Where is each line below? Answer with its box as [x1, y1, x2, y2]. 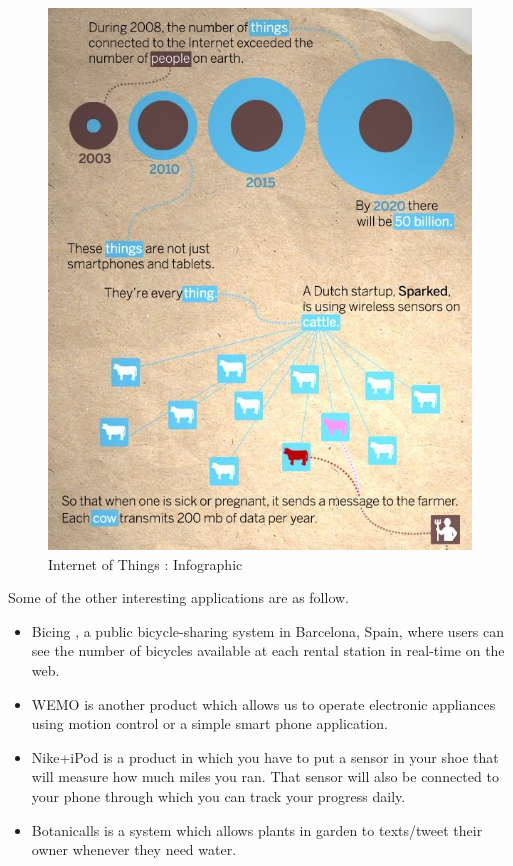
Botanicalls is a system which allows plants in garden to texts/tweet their [31, 819, 483, 840]
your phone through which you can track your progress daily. [31, 786, 406, 807]
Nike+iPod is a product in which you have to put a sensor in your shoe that [31, 746, 499, 767]
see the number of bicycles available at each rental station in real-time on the [31, 640, 505, 661]
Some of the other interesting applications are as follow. [8, 587, 350, 608]
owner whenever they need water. [31, 839, 237, 860]
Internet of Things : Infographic [48, 553, 243, 574]
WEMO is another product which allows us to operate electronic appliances [31, 693, 496, 714]
